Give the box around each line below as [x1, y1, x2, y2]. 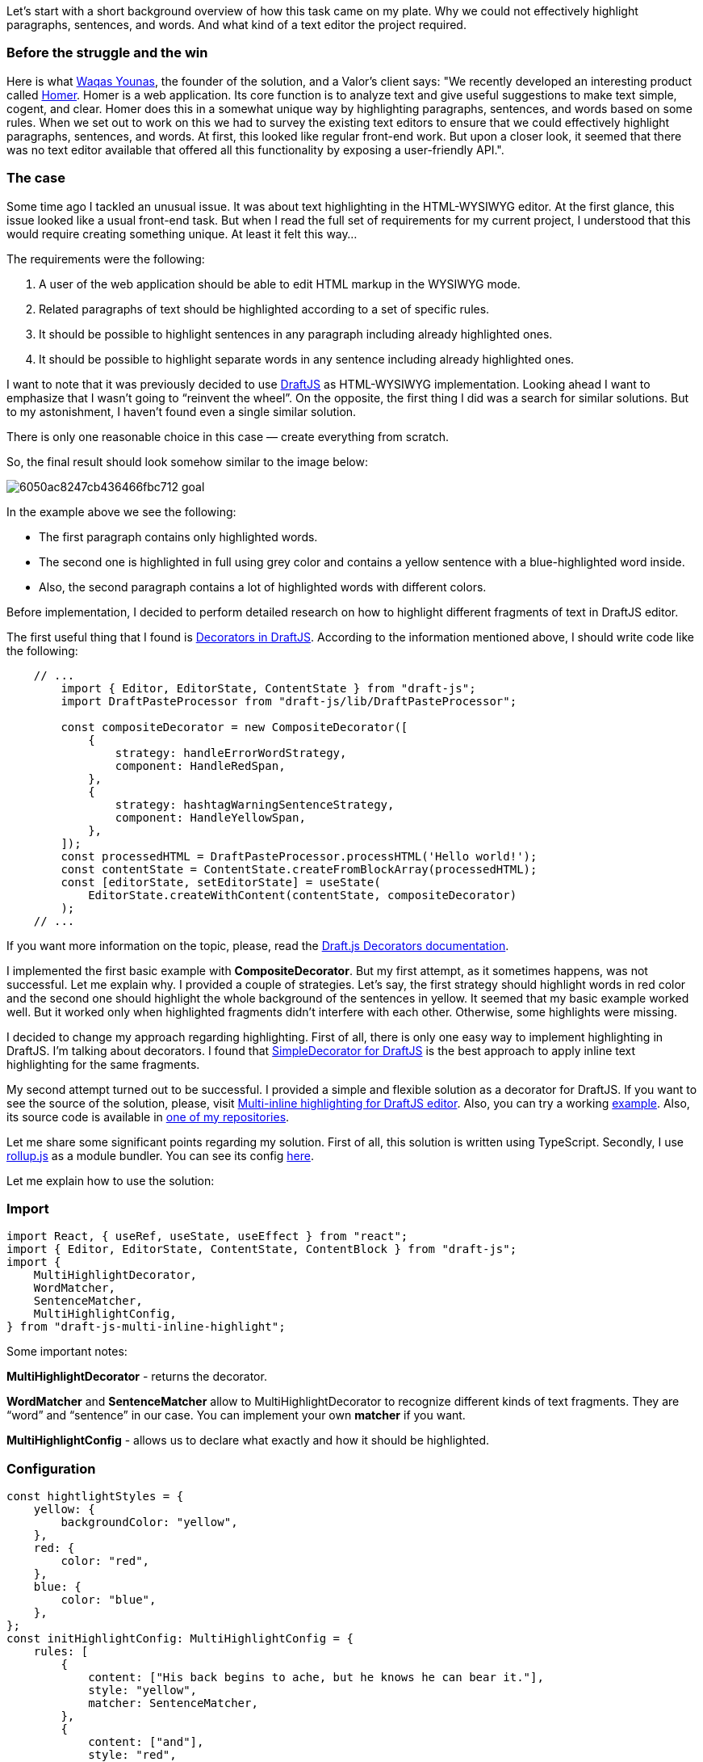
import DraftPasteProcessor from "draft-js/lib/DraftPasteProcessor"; [61, 694, 517, 708]
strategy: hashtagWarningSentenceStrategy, [115, 797, 395, 811]
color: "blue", [61, 1593, 157, 1606]
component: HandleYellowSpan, [115, 810, 306, 824]
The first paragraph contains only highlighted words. [39, 529, 318, 544]
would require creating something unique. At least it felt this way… [6, 226, 358, 241]
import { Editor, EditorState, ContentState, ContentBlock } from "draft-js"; [6, 1243, 517, 1256]
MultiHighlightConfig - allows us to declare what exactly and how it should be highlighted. [6, 1433, 490, 1448]
